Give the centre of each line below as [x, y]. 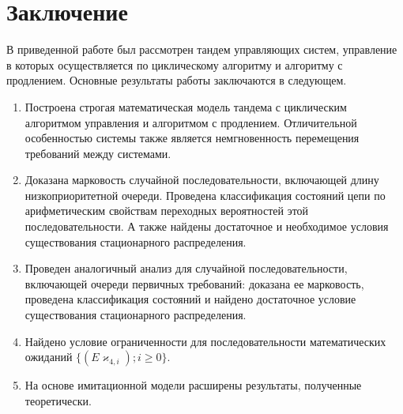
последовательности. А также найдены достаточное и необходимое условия [207, 226]
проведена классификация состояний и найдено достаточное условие [190, 299]
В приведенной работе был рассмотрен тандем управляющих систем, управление [202, 49]
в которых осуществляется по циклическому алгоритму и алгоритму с [175, 64]
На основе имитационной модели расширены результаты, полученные [193, 385]
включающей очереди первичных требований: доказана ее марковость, [194, 283]
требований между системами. [98, 153]
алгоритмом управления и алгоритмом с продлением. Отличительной [191, 122]
